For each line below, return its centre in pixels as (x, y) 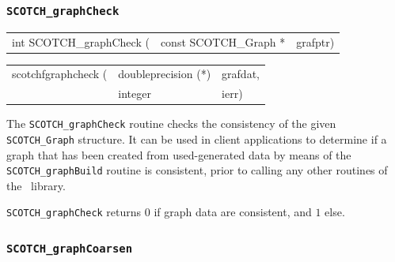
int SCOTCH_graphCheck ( (81, 41)
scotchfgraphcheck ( (60, 74)
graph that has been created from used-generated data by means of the (179, 154)
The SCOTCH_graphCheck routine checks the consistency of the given (171, 124)
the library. (36, 185)
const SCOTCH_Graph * (223, 41)
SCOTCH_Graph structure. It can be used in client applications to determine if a (197, 138)
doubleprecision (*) (165, 74)
